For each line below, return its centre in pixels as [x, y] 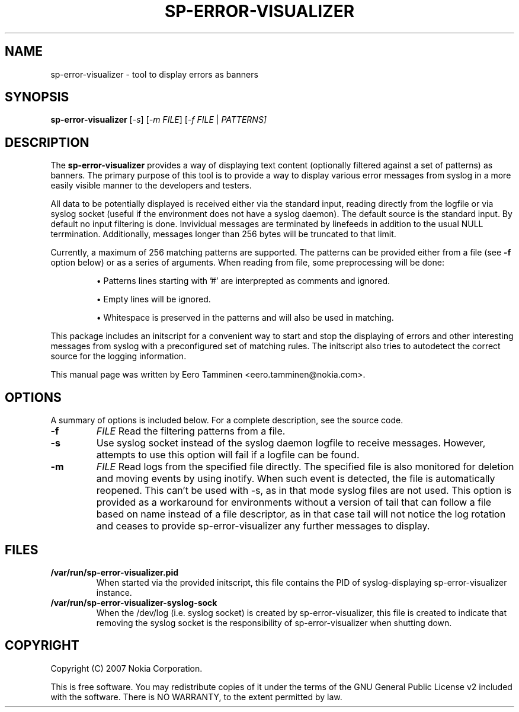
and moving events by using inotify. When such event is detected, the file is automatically [296, 479]
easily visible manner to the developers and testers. [151, 186]
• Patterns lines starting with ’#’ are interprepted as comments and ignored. [243, 281]
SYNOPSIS [37, 97]
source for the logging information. [118, 356]
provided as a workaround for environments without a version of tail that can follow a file [294, 502]
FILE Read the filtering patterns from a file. [191, 431]
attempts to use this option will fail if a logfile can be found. [228, 455]
